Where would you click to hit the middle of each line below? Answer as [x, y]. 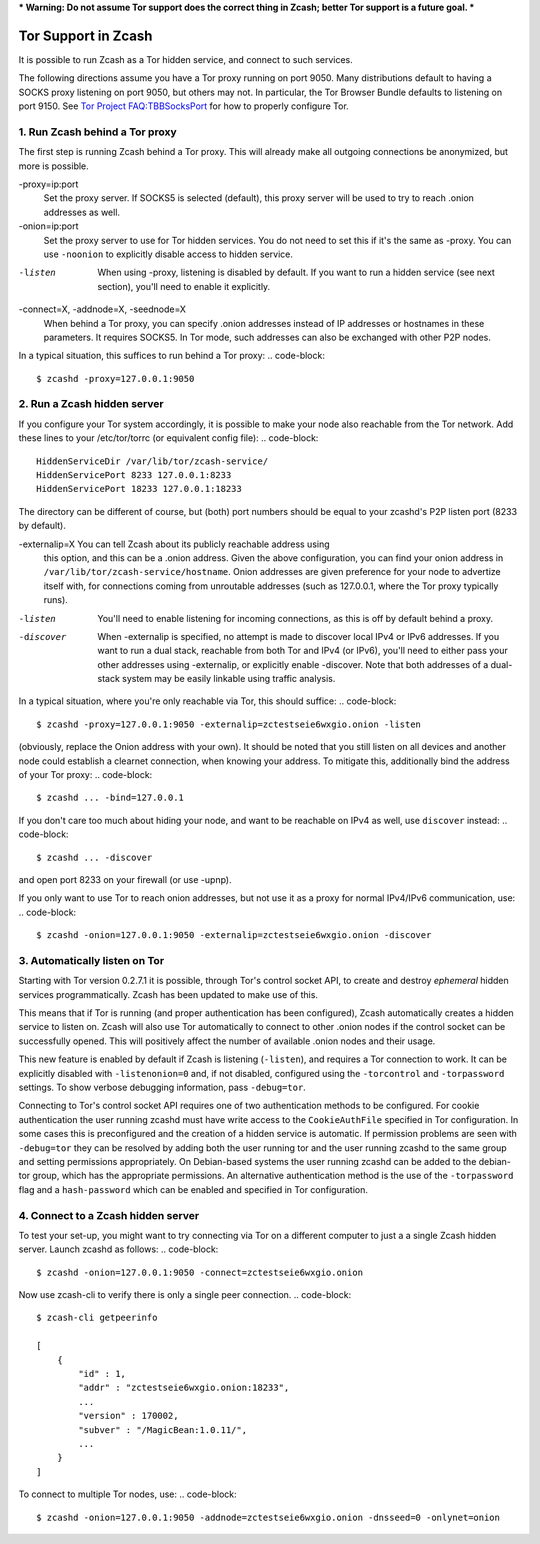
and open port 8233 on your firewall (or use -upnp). [125, 879]
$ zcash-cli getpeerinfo [97, 1318]
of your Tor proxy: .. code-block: [85, 775]
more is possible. [53, 166]
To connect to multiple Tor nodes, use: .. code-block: [127, 1494]
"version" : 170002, [128, 1416]
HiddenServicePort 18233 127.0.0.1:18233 [139, 489]
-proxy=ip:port [48, 184]
